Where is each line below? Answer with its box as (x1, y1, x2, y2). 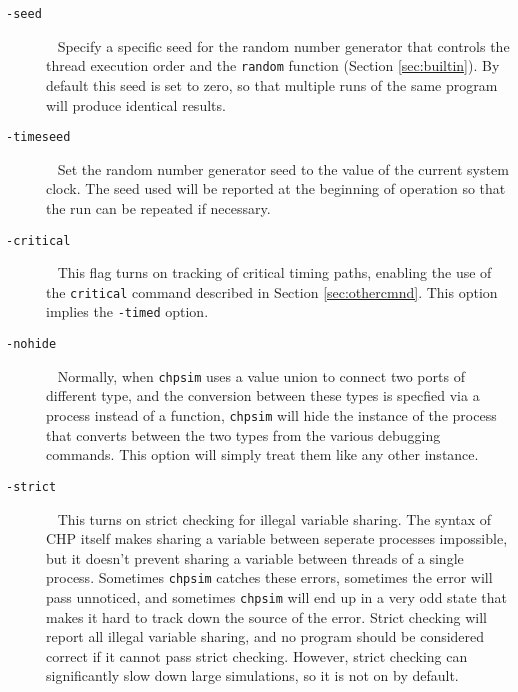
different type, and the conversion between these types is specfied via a (46, 385, 480, 406)
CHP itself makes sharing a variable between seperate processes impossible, (46, 528, 508, 549)
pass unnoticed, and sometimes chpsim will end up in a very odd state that (46, 586, 508, 607)
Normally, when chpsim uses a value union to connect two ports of (57, 365, 465, 386)
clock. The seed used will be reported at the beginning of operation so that (46, 178, 506, 199)
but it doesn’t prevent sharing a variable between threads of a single (46, 547, 464, 568)
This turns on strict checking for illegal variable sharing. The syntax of (57, 508, 492, 529)
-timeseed (6, 130, 71, 145)
